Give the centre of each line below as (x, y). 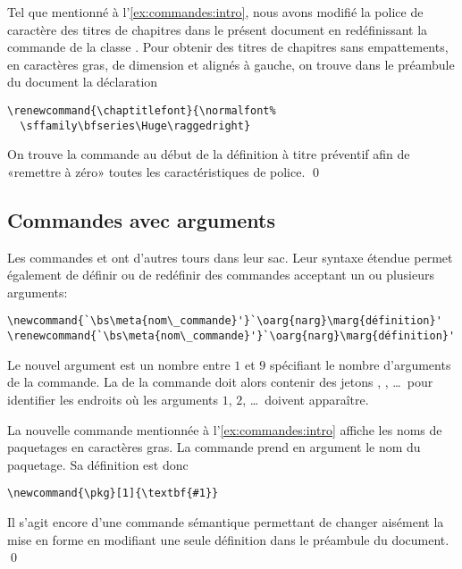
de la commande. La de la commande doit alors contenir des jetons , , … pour (220, 382)
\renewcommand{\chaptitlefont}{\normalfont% (142, 110)
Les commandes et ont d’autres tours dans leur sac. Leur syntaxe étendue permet (230, 257)
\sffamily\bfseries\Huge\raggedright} (135, 126)
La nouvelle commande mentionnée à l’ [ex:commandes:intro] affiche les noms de (225, 429)
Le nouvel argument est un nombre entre (119, 364)
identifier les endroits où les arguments (113, 399)
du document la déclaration (83, 82)
